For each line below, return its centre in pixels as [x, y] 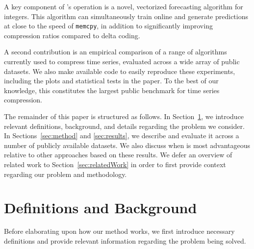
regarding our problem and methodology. [65, 174]
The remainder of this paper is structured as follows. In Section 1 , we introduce [124, 116]
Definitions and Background [101, 208]
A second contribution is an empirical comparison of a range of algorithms [115, 52]
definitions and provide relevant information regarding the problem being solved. [125, 240]
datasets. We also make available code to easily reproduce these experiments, [120, 71]
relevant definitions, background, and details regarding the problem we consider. [124, 126]
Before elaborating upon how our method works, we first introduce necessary [119, 231]
